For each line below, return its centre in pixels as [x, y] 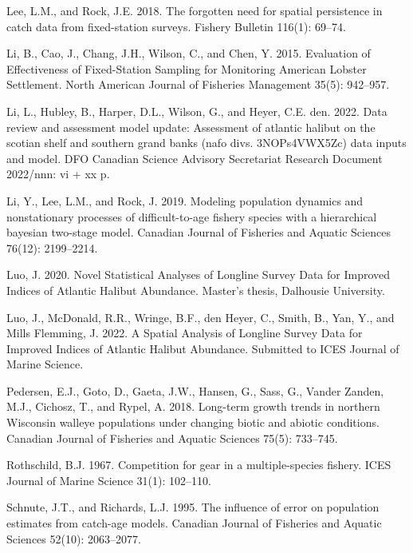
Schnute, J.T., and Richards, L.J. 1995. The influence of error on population [193, 507]
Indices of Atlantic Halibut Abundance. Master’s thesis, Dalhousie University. [196, 290]
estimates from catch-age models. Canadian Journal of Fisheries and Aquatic [194, 523]
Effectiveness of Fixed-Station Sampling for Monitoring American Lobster [187, 68]
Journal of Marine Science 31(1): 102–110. [109, 480]
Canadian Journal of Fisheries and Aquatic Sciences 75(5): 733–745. [172, 438]
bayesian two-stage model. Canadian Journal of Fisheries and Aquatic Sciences [199, 232]
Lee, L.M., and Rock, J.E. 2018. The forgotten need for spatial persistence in [195, 10]
